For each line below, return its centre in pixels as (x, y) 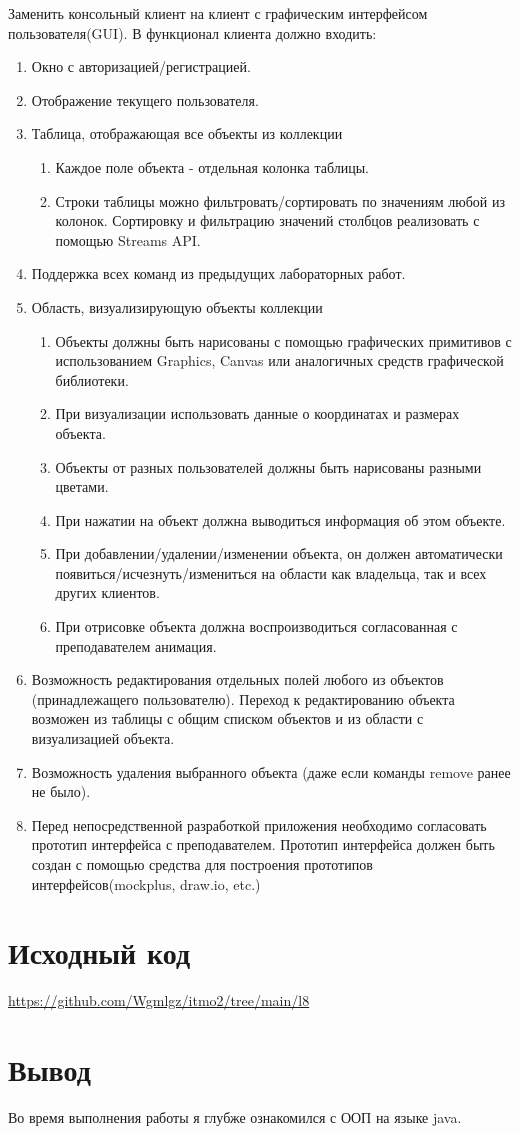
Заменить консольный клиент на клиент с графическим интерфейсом (218, 13)
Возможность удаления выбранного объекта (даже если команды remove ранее (271, 771)
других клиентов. (107, 592)
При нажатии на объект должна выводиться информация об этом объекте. (280, 519)
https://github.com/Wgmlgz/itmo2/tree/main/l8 (159, 1000)
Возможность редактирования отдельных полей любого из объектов (237, 679)
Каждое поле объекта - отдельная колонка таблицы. (212, 166)
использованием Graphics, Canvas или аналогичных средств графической (279, 360)
